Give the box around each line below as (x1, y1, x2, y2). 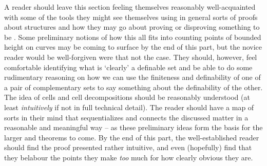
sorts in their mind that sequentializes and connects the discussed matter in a (4, 112, 249, 122)
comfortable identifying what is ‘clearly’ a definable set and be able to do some (4, 61, 253, 72)
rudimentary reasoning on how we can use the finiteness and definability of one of (4, 72, 261, 82)
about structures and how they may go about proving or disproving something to (4, 22, 260, 32)
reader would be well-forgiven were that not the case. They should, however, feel (4, 51, 257, 62)
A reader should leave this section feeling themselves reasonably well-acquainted (4, 2, 256, 12)
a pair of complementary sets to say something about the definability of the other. (4, 81, 263, 92)
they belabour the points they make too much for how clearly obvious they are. (4, 152, 253, 162)
